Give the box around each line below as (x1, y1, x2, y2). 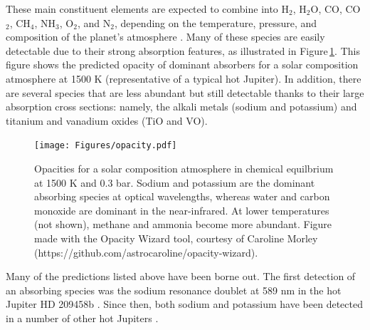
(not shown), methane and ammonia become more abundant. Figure (34, 217, 332, 232)
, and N (77, 15, 111, 30)
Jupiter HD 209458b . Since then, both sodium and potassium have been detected (6, 297, 363, 311)
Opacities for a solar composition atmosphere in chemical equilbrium (34, 161, 334, 175)
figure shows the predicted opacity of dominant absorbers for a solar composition (6, 57, 359, 72)
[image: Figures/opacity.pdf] (34, 140, 177, 151)
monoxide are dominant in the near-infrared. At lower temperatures (34, 202, 329, 217)
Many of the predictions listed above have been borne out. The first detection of (6, 269, 356, 284)
